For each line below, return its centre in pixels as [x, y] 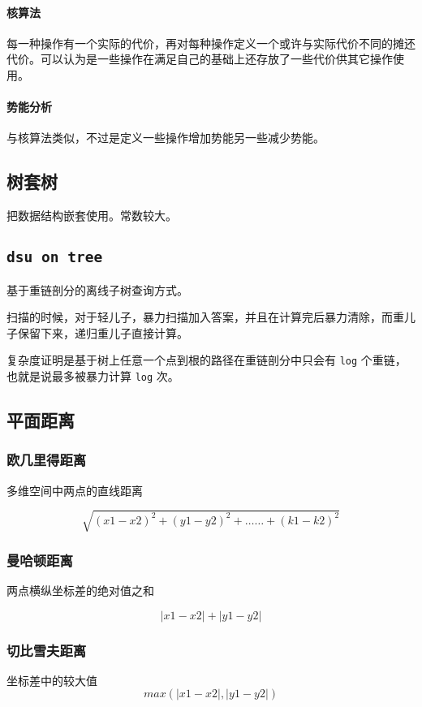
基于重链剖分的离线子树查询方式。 [97, 289]
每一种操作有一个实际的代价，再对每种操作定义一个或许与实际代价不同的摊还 [211, 43]
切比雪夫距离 [47, 650]
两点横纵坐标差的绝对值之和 [80, 590]
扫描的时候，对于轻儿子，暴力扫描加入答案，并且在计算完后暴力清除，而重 [205, 317]
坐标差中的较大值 [52, 680]
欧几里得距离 [47, 460]
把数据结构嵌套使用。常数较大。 [92, 216]
